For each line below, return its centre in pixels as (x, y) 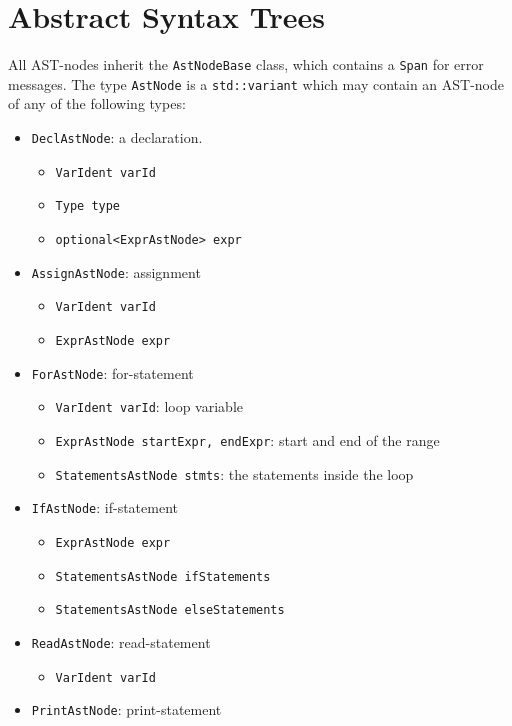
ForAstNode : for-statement (112, 372)
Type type (88, 206)
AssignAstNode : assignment (116, 271)
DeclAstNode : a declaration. (117, 137)
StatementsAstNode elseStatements (170, 610)
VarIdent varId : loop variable (149, 406)
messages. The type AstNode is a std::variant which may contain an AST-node (256, 83)
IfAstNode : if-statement (104, 507)
